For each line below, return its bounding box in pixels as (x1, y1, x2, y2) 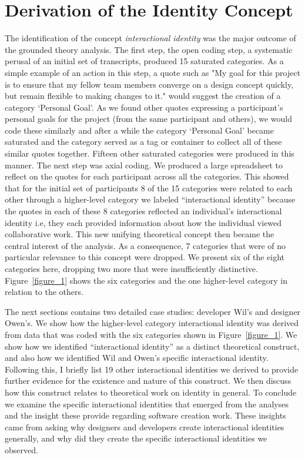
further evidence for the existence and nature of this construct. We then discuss (5, 374, 291, 387)
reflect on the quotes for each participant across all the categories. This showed (5, 170, 289, 182)
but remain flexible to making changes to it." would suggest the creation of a (5, 89, 281, 102)
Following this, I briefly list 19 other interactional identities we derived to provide (5, 363, 299, 375)
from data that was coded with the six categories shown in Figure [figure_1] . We (5, 328, 297, 340)
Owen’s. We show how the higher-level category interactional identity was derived (5, 317, 299, 329)
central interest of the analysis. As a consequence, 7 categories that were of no (5, 239, 286, 251)
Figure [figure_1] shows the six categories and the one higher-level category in (5, 274, 287, 286)
